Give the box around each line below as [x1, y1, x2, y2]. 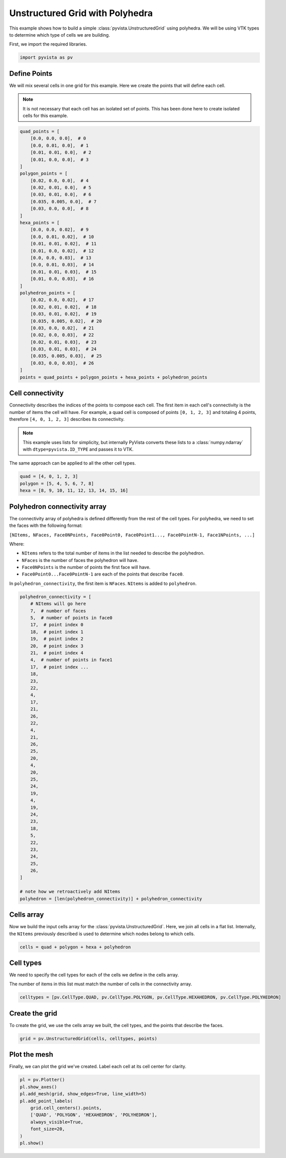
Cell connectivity [9, 389, 64, 397]
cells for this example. [23, 112, 68, 118]
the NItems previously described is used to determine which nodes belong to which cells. [9, 931, 195, 937]
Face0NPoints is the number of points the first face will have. [22, 564, 151, 570]
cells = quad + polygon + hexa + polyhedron [20, 944, 131, 950]
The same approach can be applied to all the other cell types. [9, 460, 136, 466]
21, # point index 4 [30, 650, 84, 656]
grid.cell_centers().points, [30, 1105, 102, 1111]
